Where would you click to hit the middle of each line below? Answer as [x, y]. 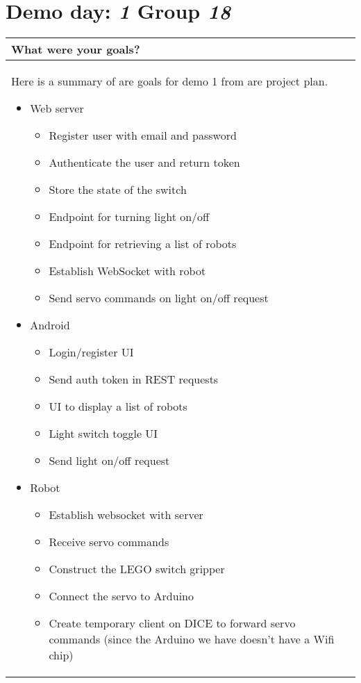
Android [50, 325]
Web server [57, 108]
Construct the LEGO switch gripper [137, 569]
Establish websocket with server [126, 515]
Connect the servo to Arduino [121, 596]
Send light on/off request [109, 461]
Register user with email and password [143, 135]
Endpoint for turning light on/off [129, 217]
